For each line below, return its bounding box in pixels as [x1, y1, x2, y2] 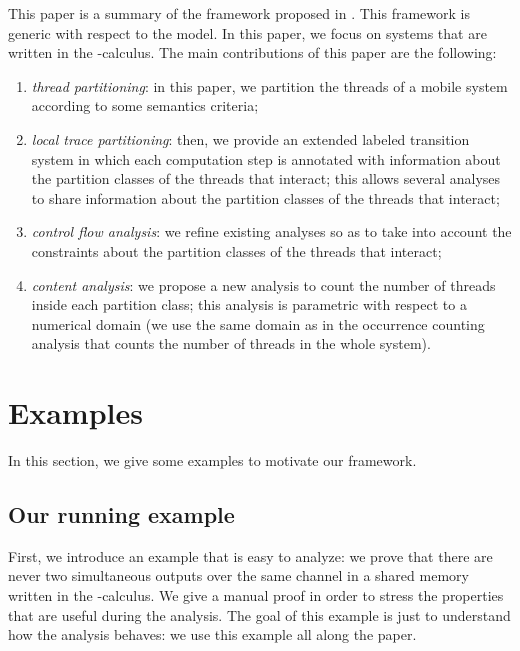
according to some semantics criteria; [31, 95, 259, 116]
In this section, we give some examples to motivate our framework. [8, 450, 417, 471]
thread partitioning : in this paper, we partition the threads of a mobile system [31, 75, 508, 96]
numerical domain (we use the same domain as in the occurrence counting [31, 313, 485, 334]
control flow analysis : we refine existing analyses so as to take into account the [31, 221, 512, 242]
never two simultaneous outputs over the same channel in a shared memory [8, 565, 469, 586]
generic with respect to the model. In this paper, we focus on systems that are [8, 22, 487, 43]
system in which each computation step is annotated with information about [31, 148, 501, 169]
